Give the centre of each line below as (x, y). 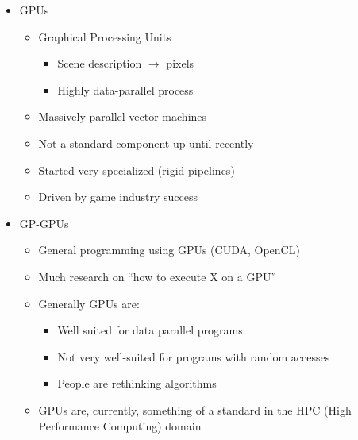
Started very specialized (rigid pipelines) (137, 170)
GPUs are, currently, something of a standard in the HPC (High (195, 409)
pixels (180, 63)
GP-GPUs (44, 223)
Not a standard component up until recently (146, 143)
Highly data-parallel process (125, 89)
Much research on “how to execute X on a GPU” (158, 276)
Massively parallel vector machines (123, 116)
